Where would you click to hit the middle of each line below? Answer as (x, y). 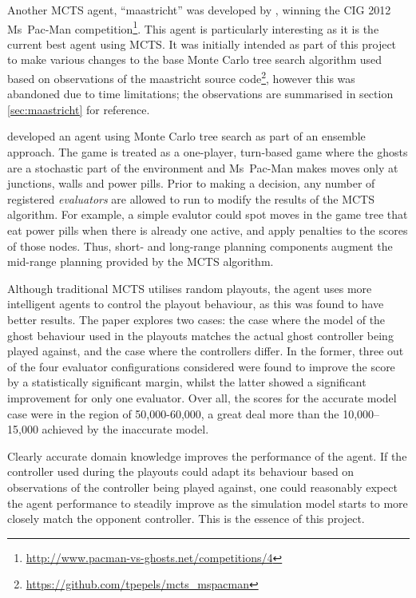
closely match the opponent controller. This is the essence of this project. (186, 519)
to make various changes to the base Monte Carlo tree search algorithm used (195, 59)
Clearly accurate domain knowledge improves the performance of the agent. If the (207, 455)
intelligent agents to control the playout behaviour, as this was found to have (196, 304)
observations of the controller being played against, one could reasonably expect (202, 487)
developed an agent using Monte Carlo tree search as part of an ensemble (186, 136)
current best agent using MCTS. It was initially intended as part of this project (202, 44)
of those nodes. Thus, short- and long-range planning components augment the (200, 246)
